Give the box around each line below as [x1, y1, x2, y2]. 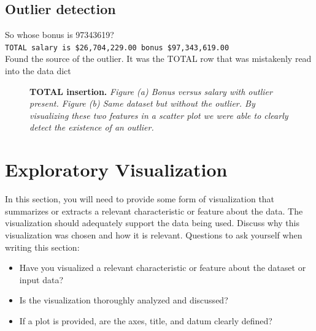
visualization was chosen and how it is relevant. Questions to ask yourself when [5, 228, 303, 241]
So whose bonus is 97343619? [5, 28, 114, 41]
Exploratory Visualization [5, 157, 228, 182]
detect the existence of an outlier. [29, 121, 154, 134]
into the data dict [5, 64, 71, 77]
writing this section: [5, 240, 80, 253]
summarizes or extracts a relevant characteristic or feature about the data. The [5, 204, 303, 217]
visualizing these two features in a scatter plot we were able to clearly [29, 108, 288, 121]
